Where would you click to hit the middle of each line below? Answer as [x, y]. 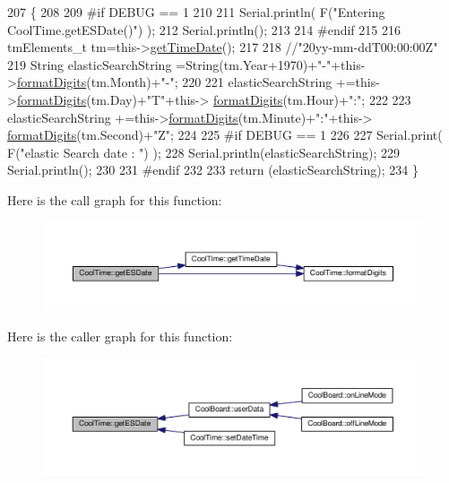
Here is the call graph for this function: [115, 199]
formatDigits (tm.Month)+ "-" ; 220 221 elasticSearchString [174, 82]
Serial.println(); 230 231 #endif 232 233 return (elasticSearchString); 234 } [213, 170]
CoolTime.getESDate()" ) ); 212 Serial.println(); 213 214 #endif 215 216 [204, 29]
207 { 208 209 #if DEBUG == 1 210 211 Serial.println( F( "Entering [196, 12]
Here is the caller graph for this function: [120, 336]
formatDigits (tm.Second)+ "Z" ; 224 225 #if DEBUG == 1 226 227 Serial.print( [225, 135]
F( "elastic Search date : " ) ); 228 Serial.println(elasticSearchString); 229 [204, 152]
